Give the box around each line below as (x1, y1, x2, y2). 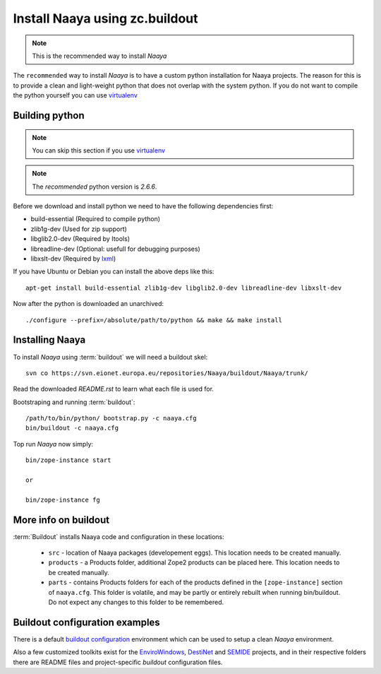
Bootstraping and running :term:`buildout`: (13, 398, 135, 406)
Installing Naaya (13, 334, 86, 346)
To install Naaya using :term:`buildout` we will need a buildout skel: (13, 353, 208, 361)
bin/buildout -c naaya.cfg (25, 424, 119, 432)
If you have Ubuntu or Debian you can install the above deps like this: (13, 267, 214, 276)
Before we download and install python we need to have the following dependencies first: (13, 202, 274, 211)
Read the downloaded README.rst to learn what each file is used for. (13, 385, 214, 394)
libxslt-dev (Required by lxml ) (30, 254, 116, 263)
